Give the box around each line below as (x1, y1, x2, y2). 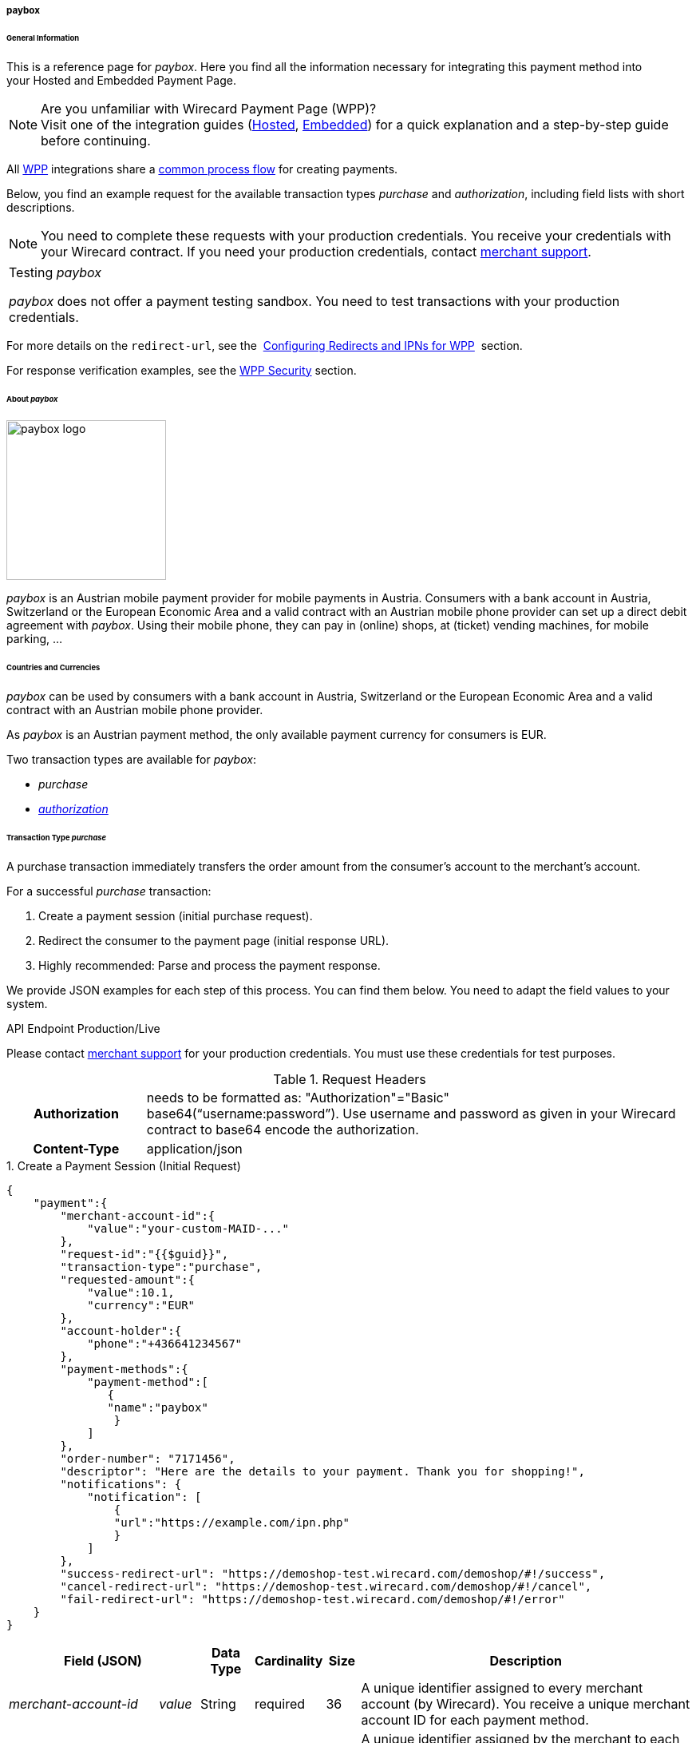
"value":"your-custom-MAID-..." (87, 1221, 290, 1235)
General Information (6, 33, 80, 42)
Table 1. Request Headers (273, 1070, 426, 1087)
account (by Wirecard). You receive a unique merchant (361, 1695, 690, 1712)
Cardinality (254, 1652, 323, 1669)
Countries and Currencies (6, 663, 101, 673)
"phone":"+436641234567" (87, 1336, 243, 1350)
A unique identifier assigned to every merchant (361, 1679, 643, 1696)
